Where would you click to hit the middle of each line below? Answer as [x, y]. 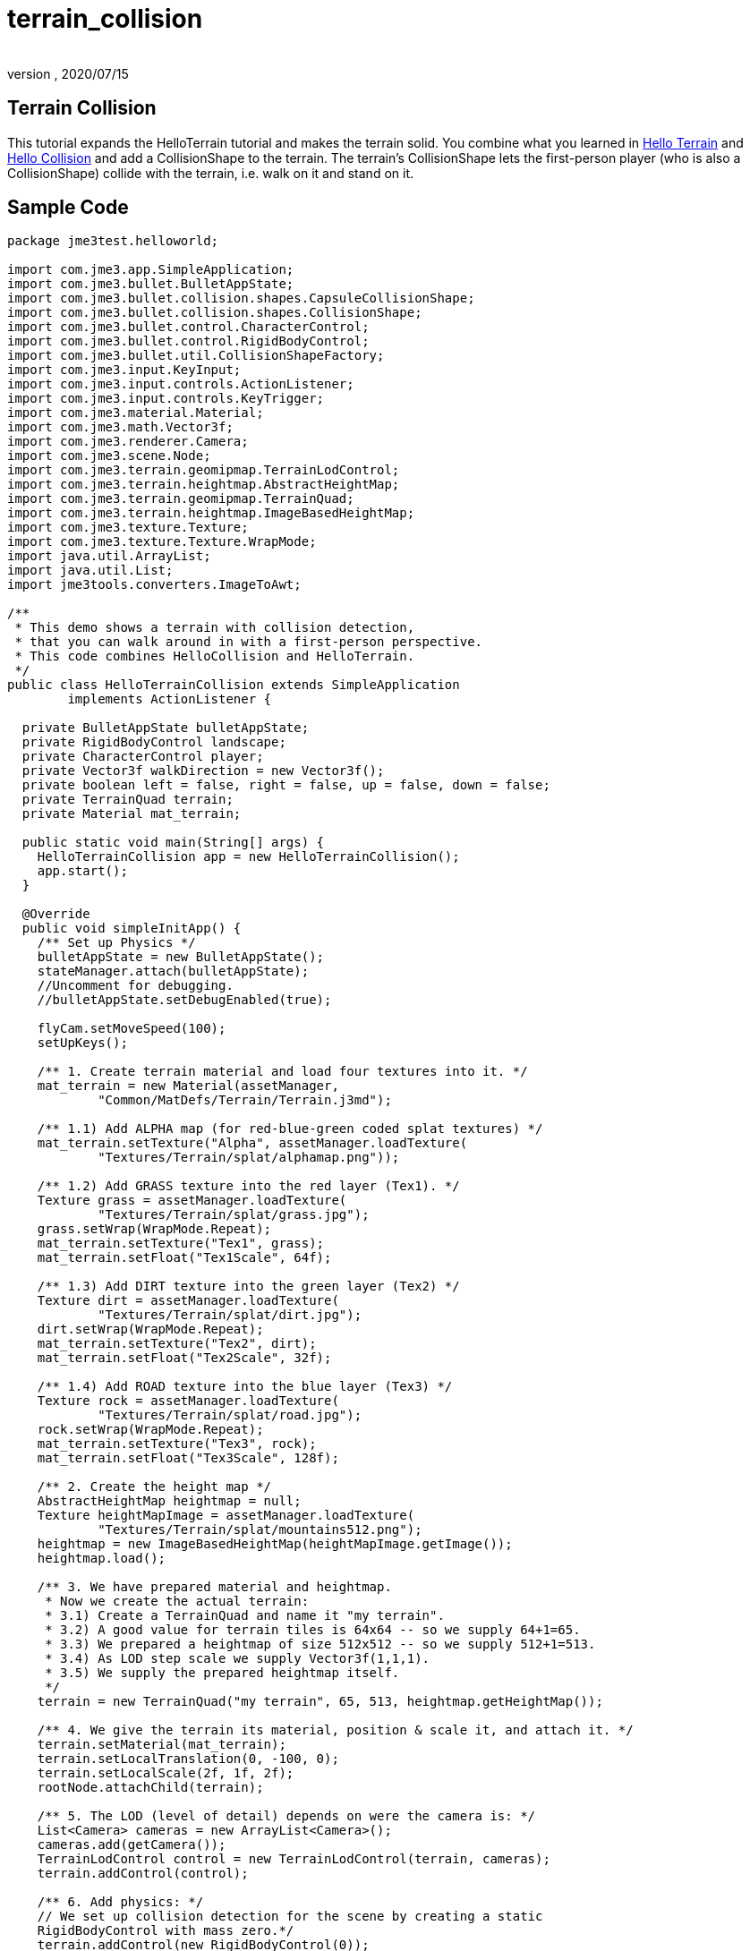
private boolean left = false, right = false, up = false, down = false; [286, 785]
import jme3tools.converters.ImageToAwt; [154, 585]
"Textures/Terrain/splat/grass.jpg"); [234, 1215]
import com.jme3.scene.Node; [109, 456]
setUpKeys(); [82, 1043]
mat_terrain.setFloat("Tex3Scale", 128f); [188, 1458]
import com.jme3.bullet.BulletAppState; [151, 284]
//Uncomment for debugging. [135, 986]
